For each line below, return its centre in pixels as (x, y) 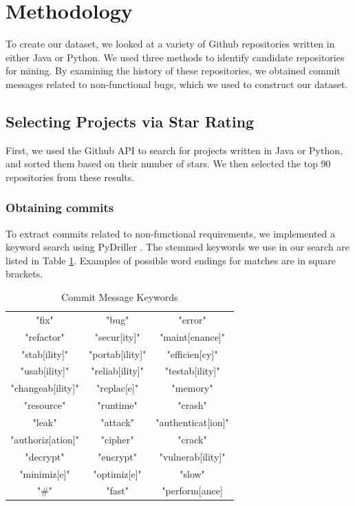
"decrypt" (45, 456)
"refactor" (45, 336)
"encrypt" (118, 456)
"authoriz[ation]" (45, 439)
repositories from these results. (70, 177)
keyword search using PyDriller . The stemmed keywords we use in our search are (178, 247)
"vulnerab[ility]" (192, 456)
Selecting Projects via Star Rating (130, 121)
